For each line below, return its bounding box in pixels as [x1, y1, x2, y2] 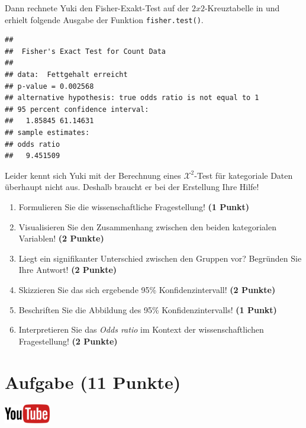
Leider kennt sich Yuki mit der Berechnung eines [5, 169, 181, 181]
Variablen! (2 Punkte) [18, 232, 104, 244]
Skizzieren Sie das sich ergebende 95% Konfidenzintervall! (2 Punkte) [18, 283, 276, 295]
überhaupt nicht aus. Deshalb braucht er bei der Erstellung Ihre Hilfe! [5, 181, 259, 193]
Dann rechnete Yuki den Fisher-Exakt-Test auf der [5, 2, 189, 14]
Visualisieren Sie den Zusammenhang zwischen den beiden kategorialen [18, 220, 276, 233]
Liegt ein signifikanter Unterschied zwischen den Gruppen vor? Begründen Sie [18, 252, 302, 264]
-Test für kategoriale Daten [194, 169, 293, 181]
